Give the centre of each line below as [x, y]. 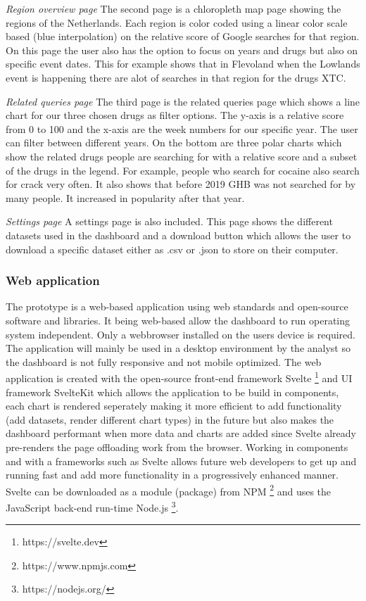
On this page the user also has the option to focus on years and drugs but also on [182, 50]
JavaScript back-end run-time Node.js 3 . [92, 506]
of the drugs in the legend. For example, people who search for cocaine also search [183, 170]
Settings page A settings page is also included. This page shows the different [169, 221]
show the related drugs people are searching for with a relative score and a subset [182, 156]
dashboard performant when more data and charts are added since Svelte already [181, 433]
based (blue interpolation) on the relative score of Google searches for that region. [183, 36]
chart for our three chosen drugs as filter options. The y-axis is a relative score [175, 115]
